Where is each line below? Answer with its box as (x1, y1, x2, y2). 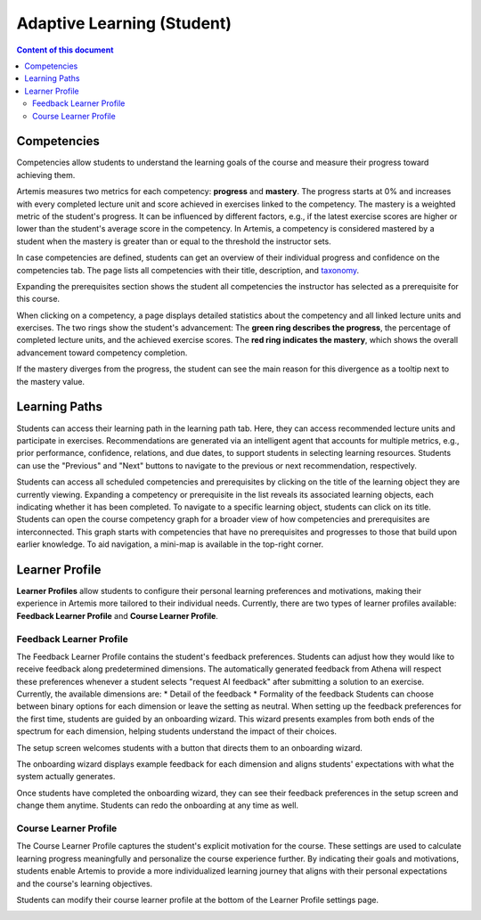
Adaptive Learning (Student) (16, 13, 232, 33)
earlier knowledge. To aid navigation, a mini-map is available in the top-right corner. (16, 539, 324, 550)
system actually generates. (16, 771, 116, 782)
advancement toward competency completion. (16, 347, 188, 358)
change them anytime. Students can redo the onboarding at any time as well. (16, 800, 298, 810)
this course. (16, 294, 61, 305)
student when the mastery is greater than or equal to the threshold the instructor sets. (16, 236, 331, 247)
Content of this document (16, 45, 114, 55)
